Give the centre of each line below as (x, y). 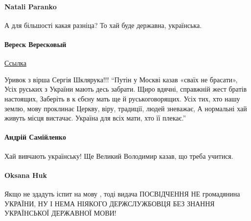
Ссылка (15, 63)
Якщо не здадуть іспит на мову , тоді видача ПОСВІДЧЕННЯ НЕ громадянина (122, 193)
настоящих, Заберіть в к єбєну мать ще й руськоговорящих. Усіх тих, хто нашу (122, 98)
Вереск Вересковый (35, 44)
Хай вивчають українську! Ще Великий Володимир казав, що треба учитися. (119, 156)
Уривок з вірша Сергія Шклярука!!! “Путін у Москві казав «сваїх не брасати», (121, 79)
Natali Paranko (31, 6)
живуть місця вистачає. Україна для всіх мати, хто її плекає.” (95, 118)
